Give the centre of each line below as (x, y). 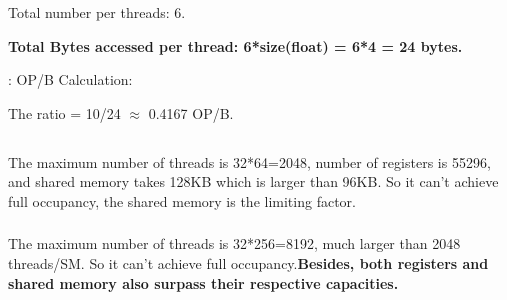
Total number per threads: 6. (97, 12)
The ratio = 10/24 (64, 112)
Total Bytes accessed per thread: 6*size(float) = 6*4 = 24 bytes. (235, 45)
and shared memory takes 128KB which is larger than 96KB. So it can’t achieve (253, 181)
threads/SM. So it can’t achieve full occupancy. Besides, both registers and (248, 263)
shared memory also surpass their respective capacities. (203, 282)
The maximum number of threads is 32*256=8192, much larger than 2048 (234, 243)
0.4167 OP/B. (191, 112)
